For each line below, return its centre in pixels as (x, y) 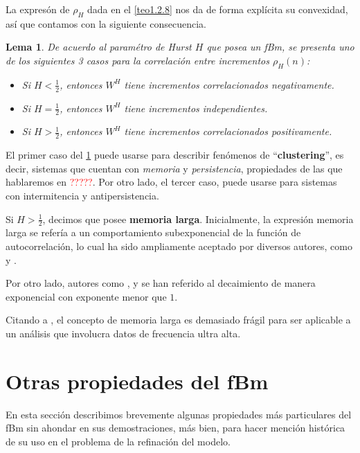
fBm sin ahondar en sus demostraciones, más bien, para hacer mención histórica (175, 428)
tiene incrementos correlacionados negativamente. (229, 84)
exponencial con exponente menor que (86, 296)
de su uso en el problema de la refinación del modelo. (118, 441)
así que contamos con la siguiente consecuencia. (106, 23)
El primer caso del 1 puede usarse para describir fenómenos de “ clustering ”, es (175, 155)
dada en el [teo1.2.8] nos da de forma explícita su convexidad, (217, 9)
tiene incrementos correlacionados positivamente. (228, 131)
